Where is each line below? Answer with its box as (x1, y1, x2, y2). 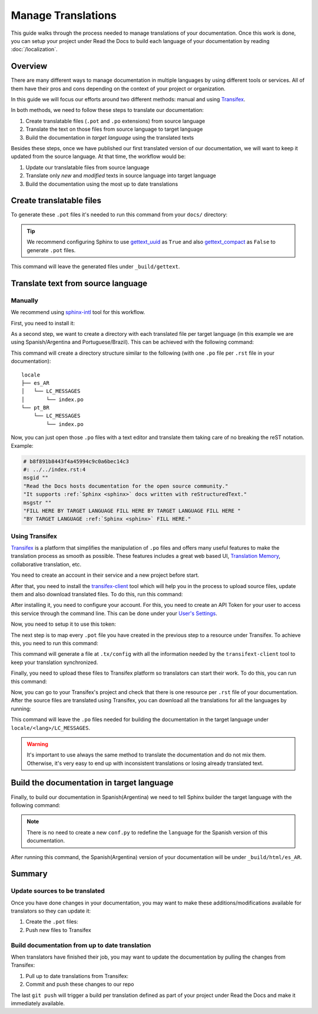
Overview (11, 61, 48, 71)
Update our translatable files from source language (25, 164, 150, 171)
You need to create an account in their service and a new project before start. (11, 572, 200, 579)
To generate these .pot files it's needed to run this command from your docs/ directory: (11, 211, 228, 218)
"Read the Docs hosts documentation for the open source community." (23, 483, 228, 489)
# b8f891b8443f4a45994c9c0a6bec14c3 (23, 458, 130, 465)
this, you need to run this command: (11, 639, 98, 646)
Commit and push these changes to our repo (25, 981, 134, 988)
